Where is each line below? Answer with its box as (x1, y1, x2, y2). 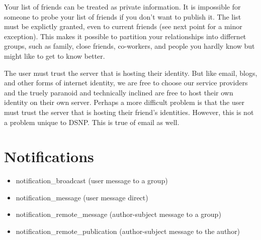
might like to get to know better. (4, 50, 105, 61)
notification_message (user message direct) (16, 192, 148, 202)
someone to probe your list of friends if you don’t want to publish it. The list (4, 11, 241, 22)
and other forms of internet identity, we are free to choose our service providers (4, 77, 248, 88)
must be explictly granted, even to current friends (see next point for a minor (4, 21, 242, 32)
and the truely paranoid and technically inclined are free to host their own (4, 87, 233, 97)
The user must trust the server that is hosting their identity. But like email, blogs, (4, 67, 257, 78)
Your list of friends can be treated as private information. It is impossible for (4, 2, 241, 12)
